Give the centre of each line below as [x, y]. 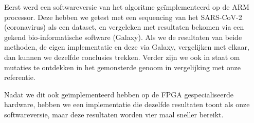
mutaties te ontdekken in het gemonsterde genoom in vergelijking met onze [122, 67]
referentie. [20, 77]
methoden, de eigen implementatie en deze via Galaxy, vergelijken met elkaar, [127, 47]
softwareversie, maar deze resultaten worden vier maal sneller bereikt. [114, 114]
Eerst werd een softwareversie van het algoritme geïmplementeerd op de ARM [127, 7]
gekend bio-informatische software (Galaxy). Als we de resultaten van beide [123, 37]
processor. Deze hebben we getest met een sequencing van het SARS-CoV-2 [123, 17]
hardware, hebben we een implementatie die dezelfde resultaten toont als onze [127, 104]
